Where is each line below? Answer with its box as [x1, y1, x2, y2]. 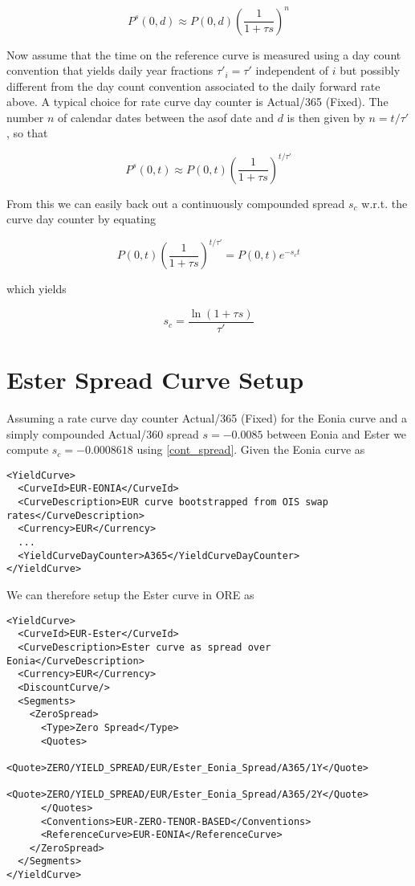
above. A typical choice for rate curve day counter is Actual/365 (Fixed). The [6, 93, 389, 110]
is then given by [287, 108, 365, 125]
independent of [255, 62, 329, 79]
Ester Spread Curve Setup [6, 363, 304, 396]
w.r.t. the [361, 194, 408, 211]
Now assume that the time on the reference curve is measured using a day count [6, 46, 401, 63]
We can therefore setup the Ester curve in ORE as [6, 586, 254, 603]
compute [6, 441, 49, 458]
